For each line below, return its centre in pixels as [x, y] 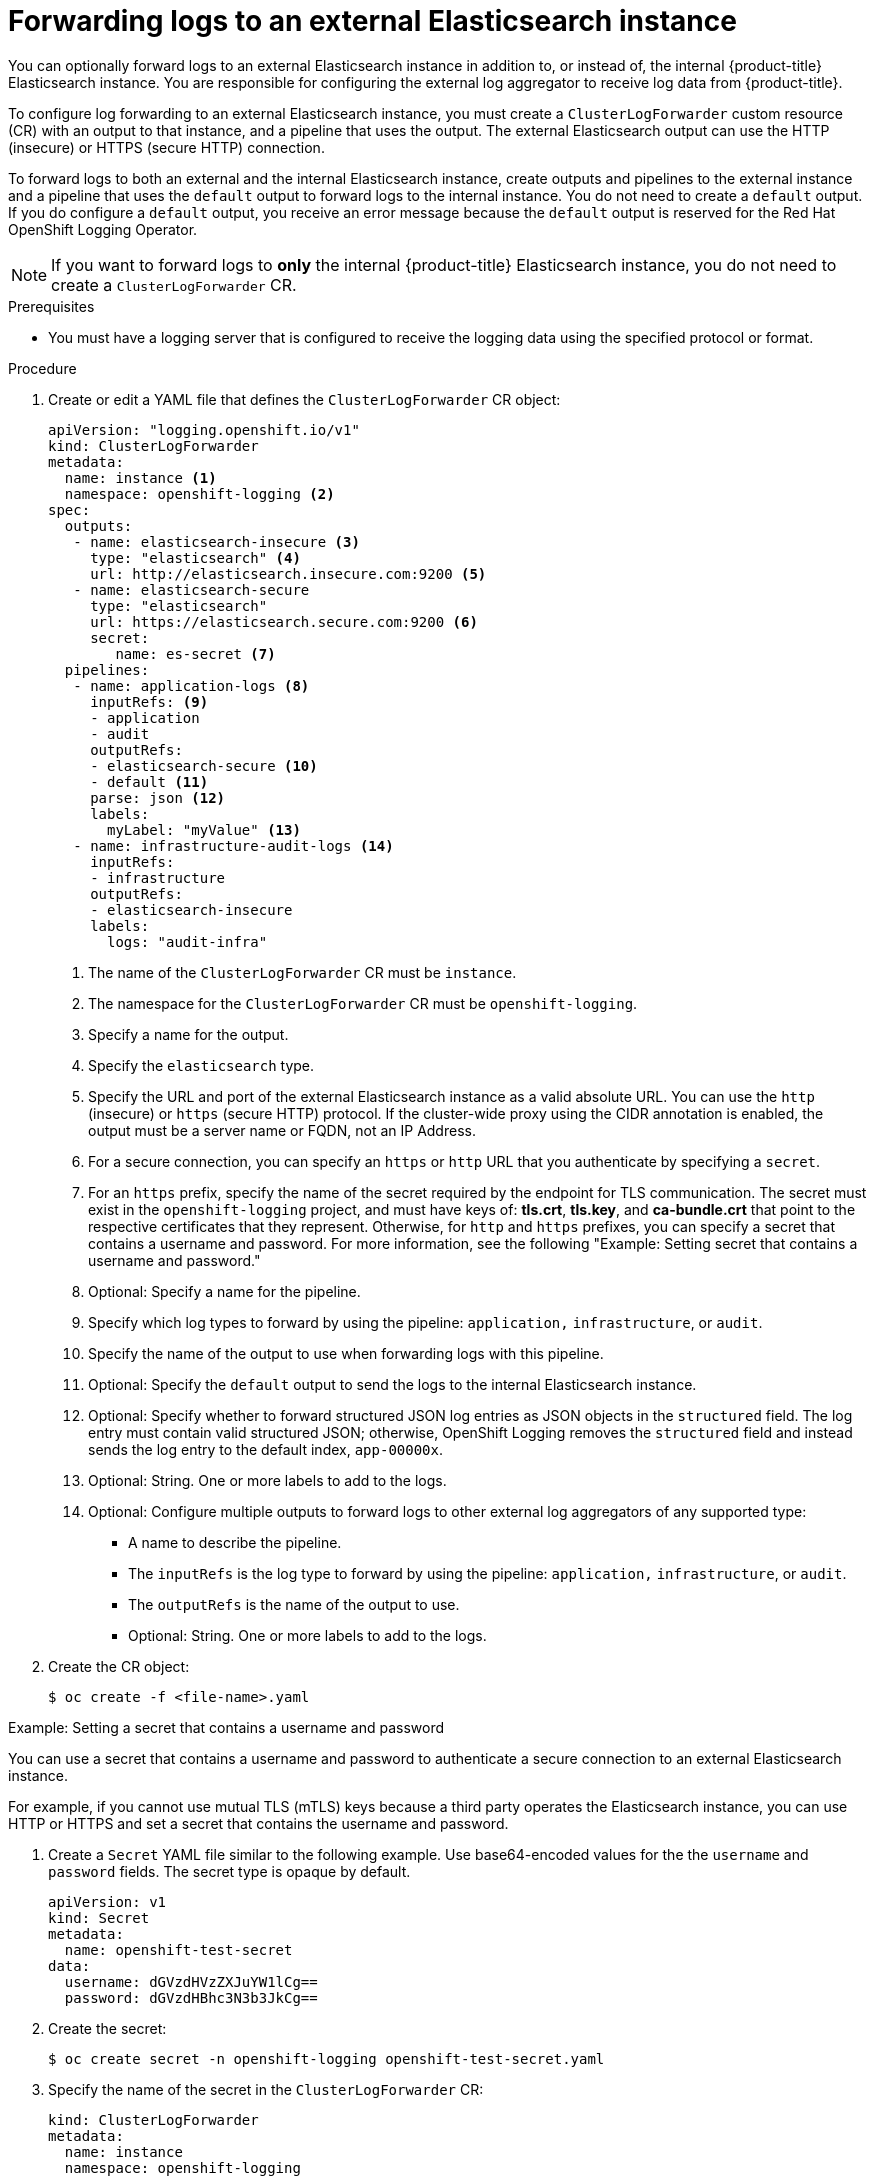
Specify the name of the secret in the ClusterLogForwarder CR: [266, 2089]
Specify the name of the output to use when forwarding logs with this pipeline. [346, 1353]
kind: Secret [99, 1917]
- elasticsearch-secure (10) [204, 765]
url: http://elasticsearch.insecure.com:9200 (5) [288, 573]
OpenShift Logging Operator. [103, 229]
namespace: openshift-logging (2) [199, 493]
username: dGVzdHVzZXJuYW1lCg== [191, 1981]
